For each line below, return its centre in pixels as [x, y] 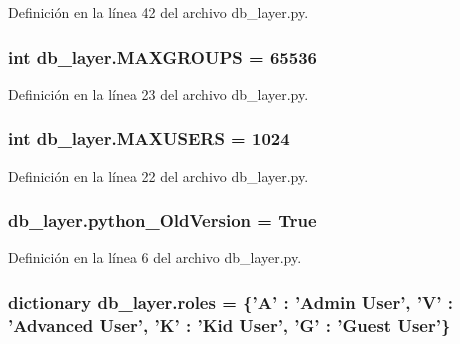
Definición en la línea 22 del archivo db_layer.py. [158, 175]
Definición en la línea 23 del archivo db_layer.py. [158, 93]
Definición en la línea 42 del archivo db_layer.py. [158, 12]
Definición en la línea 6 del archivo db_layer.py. [155, 257]
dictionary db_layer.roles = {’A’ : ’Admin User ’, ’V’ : [230, 301]
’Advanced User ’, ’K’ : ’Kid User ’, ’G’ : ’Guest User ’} [229, 324]
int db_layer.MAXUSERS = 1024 [149, 138]
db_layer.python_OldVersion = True [162, 220]
